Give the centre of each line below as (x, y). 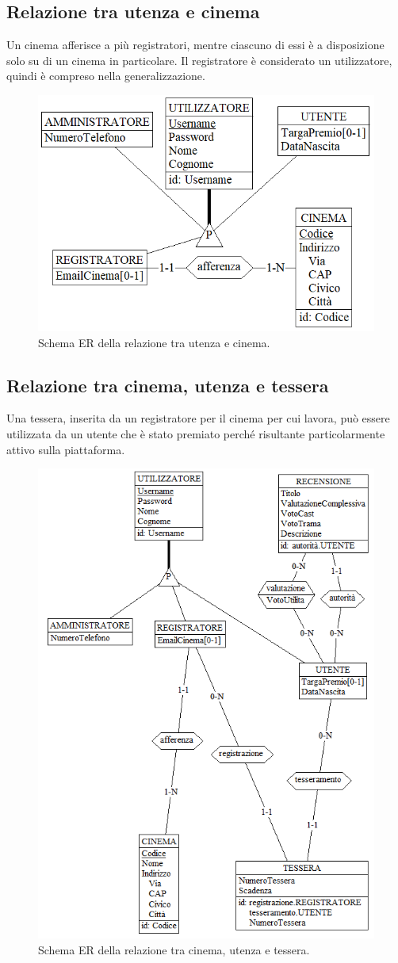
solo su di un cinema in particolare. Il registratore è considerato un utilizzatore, (199, 60)
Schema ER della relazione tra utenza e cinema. (154, 342)
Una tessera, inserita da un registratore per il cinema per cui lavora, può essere (198, 418)
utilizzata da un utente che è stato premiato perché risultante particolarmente (196, 434)
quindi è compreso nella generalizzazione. (106, 76)
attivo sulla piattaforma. (66, 449)
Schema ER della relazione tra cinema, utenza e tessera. (174, 949)
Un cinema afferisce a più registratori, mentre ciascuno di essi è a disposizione (195, 45)
